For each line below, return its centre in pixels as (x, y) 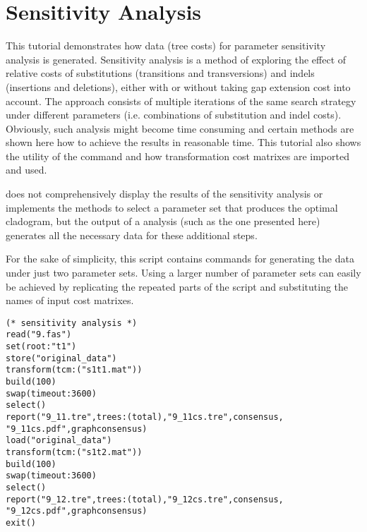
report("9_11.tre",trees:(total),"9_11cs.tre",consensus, (145, 417)
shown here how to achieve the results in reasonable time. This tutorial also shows (183, 142)
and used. (26, 170)
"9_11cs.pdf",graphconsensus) (77, 429)
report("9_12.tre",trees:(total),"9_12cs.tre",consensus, (145, 499)
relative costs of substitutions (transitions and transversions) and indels (160, 73)
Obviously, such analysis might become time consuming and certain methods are (180, 128)
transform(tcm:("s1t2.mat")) (74, 453)
